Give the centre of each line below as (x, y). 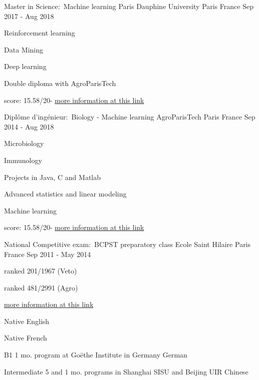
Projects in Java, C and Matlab (53, 177)
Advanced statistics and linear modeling (65, 194)
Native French (26, 338)
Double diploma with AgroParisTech (60, 83)
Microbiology (24, 143)
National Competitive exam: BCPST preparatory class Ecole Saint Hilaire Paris (127, 244)
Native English (27, 321)
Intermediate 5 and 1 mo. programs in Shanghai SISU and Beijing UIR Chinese (126, 371)
